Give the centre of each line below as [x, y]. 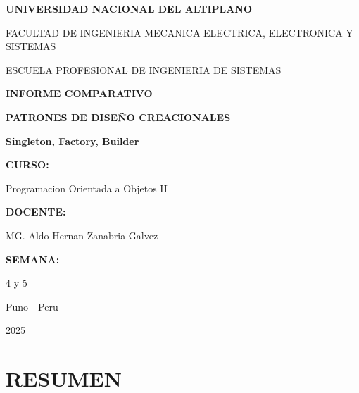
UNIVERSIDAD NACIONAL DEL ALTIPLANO [129, 8]
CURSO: [27, 164]
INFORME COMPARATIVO [79, 93]
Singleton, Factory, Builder [73, 141]
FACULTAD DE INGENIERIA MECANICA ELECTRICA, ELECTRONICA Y [179, 32]
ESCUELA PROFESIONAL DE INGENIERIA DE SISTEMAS [144, 69]
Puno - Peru [32, 306]
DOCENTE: [36, 212]
